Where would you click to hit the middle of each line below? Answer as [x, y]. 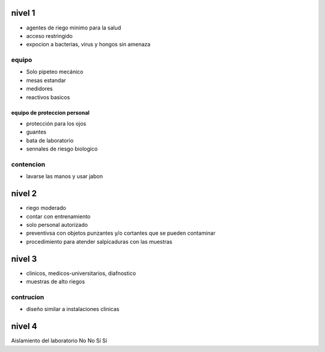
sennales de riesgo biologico [62, 149]
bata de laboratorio [50, 140]
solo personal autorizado [57, 225]
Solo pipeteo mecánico [55, 72]
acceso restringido [49, 36]
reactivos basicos [48, 97]
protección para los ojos [56, 124]
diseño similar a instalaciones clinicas [73, 309]
